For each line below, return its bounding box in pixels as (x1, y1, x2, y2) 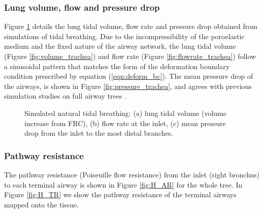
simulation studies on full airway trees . (4, 90, 127, 101)
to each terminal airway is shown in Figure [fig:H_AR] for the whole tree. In (4, 179, 243, 190)
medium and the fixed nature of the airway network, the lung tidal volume (4, 41, 236, 51)
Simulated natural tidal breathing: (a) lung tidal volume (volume (24, 107, 226, 118)
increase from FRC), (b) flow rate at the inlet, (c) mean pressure (24, 117, 226, 128)
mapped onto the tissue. (4, 199, 79, 209)
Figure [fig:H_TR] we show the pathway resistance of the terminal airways (4, 189, 237, 200)
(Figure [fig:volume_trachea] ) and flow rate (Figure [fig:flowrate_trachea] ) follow (4, 51, 256, 61)
